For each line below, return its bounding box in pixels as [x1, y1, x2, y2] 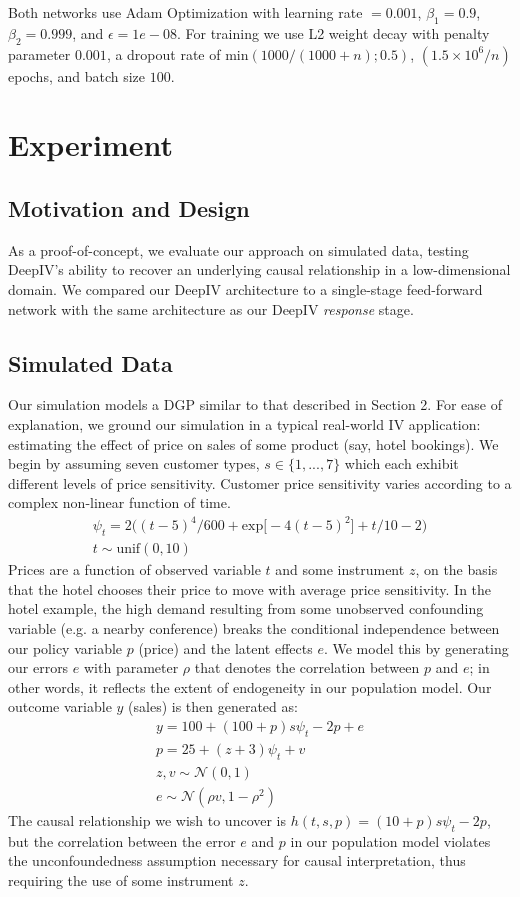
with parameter [83, 657, 179, 678]
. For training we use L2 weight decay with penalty [176, 22, 490, 43]
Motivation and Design [8, 192, 250, 223]
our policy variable [8, 637, 123, 658]
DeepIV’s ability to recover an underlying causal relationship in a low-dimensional [8, 259, 511, 280]
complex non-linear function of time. [8, 492, 231, 513]
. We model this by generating [323, 637, 509, 658]
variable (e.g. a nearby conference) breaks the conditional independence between [8, 618, 500, 639]
